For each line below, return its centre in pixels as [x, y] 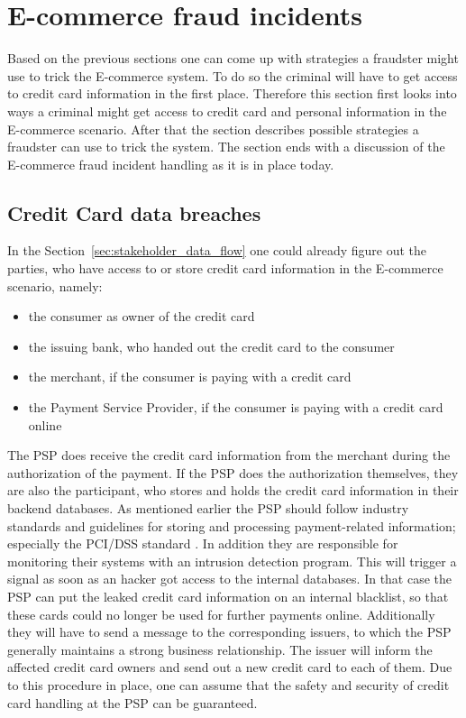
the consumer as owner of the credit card [142, 316]
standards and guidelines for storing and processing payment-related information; [232, 525]
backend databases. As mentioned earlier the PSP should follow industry [208, 508]
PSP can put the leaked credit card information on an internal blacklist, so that [228, 596]
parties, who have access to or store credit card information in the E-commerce [225, 268]
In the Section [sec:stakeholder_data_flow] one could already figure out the [217, 250]
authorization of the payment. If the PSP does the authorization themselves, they [233, 472]
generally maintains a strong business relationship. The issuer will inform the [220, 649]
